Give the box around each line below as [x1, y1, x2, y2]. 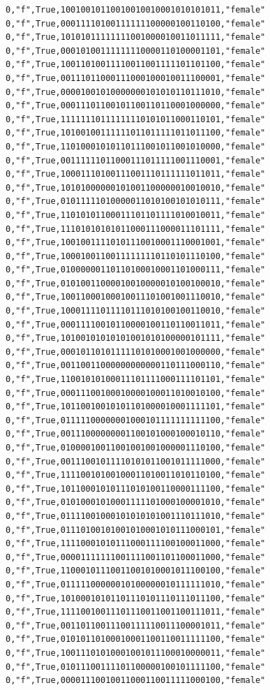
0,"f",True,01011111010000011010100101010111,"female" [6, 196, 266, 207]
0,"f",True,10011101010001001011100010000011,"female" [6, 647, 266, 658]
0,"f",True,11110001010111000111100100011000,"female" [6, 538, 266, 549]
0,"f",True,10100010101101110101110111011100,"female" [6, 593, 266, 603]
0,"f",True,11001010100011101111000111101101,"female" [6, 374, 266, 385]
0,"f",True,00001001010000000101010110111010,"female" [6, 87, 266, 97]
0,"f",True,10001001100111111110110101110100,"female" [6, 251, 266, 261]
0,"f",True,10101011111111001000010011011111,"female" [6, 32, 266, 43]
